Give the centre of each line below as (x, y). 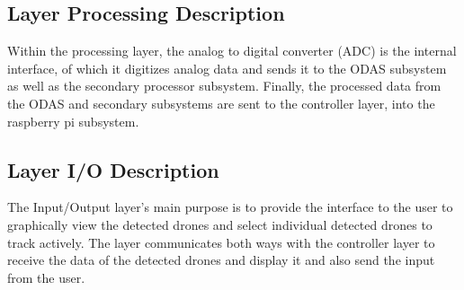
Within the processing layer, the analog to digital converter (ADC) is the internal (232, 51)
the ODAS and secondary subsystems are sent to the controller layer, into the (221, 103)
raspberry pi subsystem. (73, 121)
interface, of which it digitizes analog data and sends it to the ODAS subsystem (227, 68)
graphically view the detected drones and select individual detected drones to (220, 224)
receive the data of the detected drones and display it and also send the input (221, 260)
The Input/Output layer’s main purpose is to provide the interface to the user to (230, 207)
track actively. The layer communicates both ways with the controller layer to (221, 242)
